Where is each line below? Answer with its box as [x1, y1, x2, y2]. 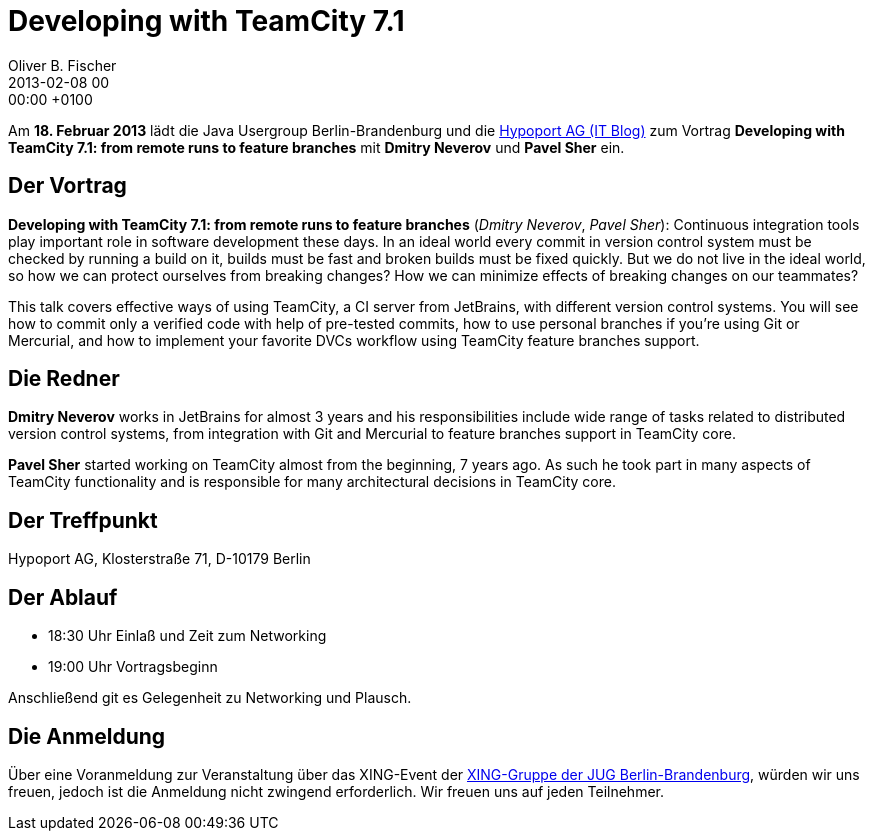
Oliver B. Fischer [8, 56, 117, 74]
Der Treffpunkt [8, 507, 158, 533]
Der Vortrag [8, 173, 127, 199]
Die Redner [8, 366, 120, 392]
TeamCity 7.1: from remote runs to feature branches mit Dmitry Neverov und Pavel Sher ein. [8, 138, 625, 156]
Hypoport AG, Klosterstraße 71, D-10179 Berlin [8, 550, 311, 568]
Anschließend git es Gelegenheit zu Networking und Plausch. [8, 689, 412, 707]
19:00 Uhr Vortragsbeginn [48, 658, 218, 676]
